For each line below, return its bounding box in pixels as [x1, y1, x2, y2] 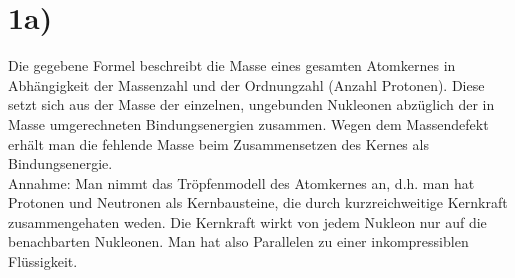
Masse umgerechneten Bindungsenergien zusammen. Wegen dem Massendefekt [8, 113, 489, 134]
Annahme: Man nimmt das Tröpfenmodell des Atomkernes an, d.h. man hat [8, 172, 475, 193]
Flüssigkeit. [8, 251, 78, 272]
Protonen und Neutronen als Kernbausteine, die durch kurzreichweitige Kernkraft [8, 192, 508, 213]
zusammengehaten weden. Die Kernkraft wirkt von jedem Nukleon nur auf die [8, 211, 487, 232]
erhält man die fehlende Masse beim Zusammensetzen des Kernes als [8, 133, 429, 154]
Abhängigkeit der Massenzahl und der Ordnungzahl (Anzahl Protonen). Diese [8, 74, 485, 95]
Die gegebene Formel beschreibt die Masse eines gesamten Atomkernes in [8, 55, 456, 76]
